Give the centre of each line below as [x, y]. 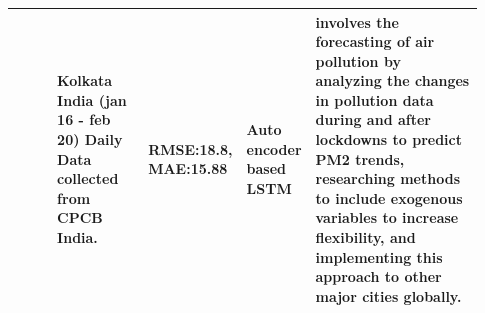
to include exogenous [389, 197]
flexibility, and [365, 237]
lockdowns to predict [388, 139]
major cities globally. [388, 295]
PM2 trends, [360, 158]
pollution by [358, 60]
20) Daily [90, 139]
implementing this [379, 256]
